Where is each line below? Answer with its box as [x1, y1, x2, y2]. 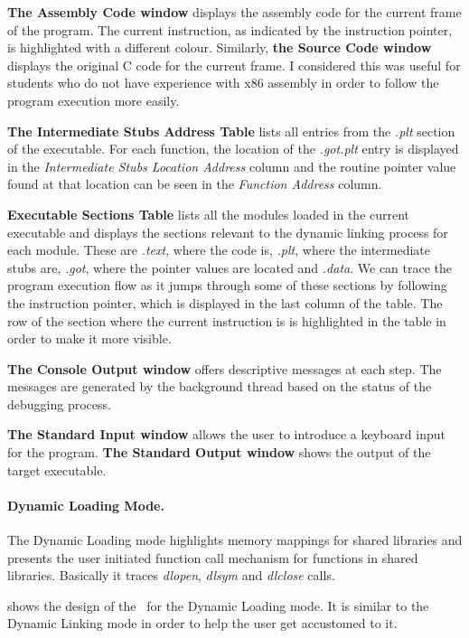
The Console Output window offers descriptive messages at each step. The [7, 359, 442, 378]
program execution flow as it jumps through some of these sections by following [7, 276, 447, 295]
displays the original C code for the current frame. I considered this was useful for [7, 55, 461, 74]
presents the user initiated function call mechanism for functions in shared [7, 548, 418, 567]
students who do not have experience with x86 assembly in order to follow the [7, 73, 439, 92]
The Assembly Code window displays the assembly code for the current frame [7, 3, 462, 21]
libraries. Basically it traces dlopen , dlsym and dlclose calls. [7, 566, 335, 585]
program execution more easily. [7, 90, 180, 109]
